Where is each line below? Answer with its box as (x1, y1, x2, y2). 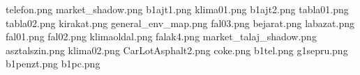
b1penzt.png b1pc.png (6, 56, 100, 71)
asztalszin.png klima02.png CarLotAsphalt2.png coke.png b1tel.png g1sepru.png (6, 42, 348, 57)
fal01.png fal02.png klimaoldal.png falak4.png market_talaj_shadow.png (6, 29, 317, 44)
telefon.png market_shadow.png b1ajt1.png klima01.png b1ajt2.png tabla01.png (6, 2, 349, 16)
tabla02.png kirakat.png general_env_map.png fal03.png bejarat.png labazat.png (6, 15, 354, 30)
